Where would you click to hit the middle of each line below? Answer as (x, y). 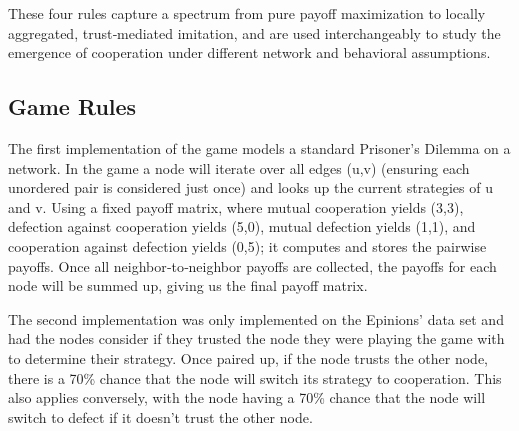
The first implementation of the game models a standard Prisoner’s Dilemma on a (259, 147)
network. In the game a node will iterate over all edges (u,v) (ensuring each (239, 167)
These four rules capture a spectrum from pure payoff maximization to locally (247, 13)
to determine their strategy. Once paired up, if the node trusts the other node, (248, 357)
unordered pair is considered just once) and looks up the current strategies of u (250, 187)
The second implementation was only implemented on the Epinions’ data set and (256, 318)
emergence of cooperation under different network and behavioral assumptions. (249, 52)
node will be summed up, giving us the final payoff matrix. (188, 285)
